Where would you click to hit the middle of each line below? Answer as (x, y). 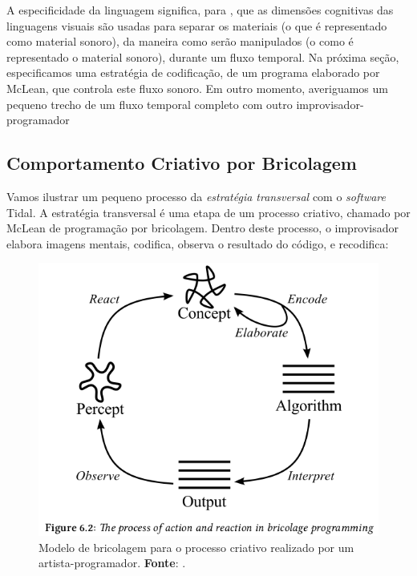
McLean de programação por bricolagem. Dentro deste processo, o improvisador (203, 228)
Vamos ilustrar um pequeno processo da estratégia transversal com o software (196, 196)
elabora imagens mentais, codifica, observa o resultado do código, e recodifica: (198, 243)
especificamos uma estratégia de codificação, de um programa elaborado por (193, 73)
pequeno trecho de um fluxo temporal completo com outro (150, 104)
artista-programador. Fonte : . (112, 563)
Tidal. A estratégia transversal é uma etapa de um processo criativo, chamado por (208, 212)
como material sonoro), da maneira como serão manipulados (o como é (180, 41)
